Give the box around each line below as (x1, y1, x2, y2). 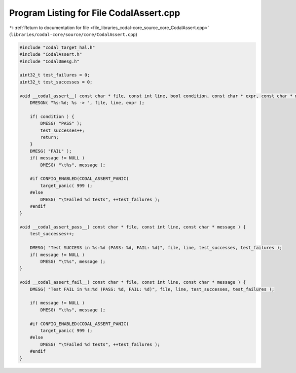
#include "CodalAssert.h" (19, 52, 82, 57)
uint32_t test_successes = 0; (19, 79, 93, 85)
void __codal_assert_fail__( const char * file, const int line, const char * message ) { (19, 279, 246, 285)
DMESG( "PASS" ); (40, 121, 82, 126)
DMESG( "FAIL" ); (30, 148, 72, 154)
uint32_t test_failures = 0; (19, 72, 90, 78)
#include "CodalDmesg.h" (19, 58, 80, 64)
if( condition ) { (30, 113, 74, 119)
